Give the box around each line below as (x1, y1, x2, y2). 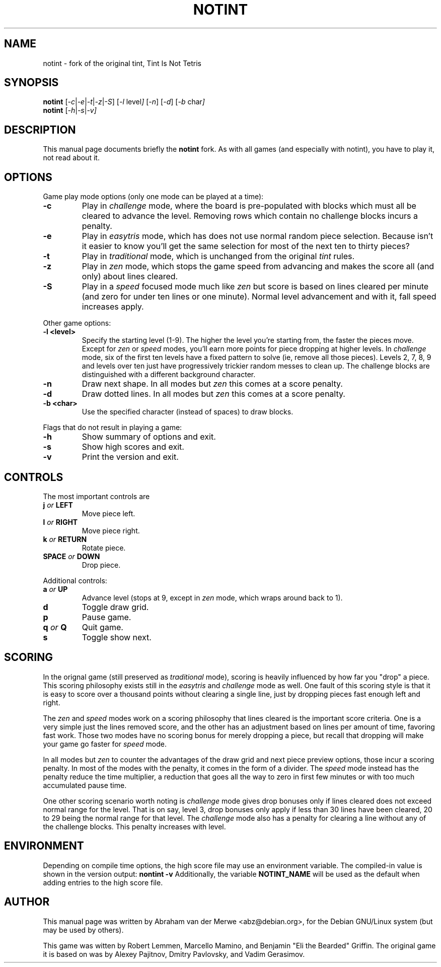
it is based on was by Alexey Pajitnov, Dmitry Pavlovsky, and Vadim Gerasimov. (43, 949, 305, 958)
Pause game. (82, 612, 131, 622)
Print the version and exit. (82, 452, 179, 462)
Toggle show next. (82, 632, 152, 642)
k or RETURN (43, 534, 87, 543)
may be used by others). (43, 925, 124, 934)
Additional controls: (43, 576, 107, 585)
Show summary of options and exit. (82, 432, 216, 442)
